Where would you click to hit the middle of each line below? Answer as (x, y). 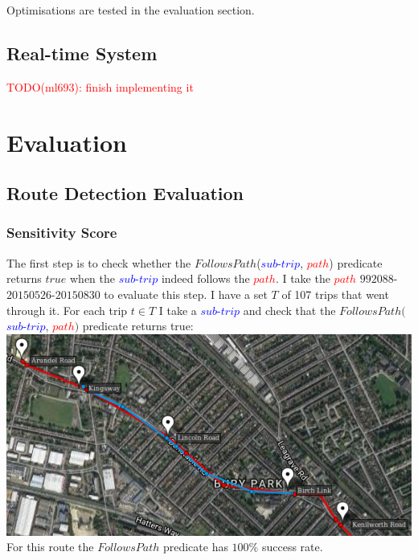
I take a (178, 310)
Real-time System (82, 53)
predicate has (195, 547)
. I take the (303, 278)
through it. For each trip (67, 310)
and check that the (289, 310)
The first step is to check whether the (99, 262)
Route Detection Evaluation (125, 193)
